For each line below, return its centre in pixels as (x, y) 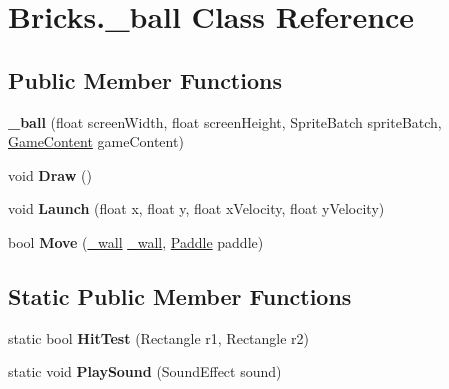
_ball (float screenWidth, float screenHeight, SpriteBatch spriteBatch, (225, 121)
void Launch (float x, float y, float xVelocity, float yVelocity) (196, 208)
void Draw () (50, 174)
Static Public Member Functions (180, 295)
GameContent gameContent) (96, 141)
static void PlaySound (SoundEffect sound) (145, 371)
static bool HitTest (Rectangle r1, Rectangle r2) (159, 337)
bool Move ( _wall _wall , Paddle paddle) (136, 241)
